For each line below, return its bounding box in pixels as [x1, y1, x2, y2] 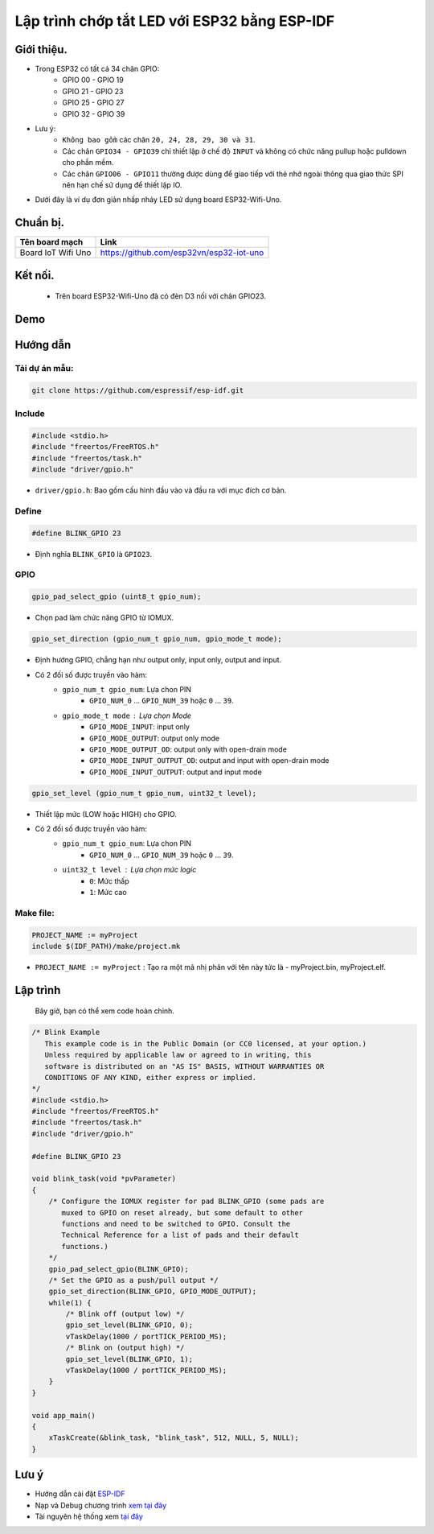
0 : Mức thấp [89, 876, 129, 885]
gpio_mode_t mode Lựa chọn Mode [62, 711, 192, 720]
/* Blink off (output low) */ [65, 1309, 185, 1319]
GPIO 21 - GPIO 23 [62, 86, 124, 96]
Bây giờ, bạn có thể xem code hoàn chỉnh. [35, 1006, 174, 1016]
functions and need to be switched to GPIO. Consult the [61, 1219, 291, 1228]
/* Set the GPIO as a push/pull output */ [48, 1276, 219, 1285]
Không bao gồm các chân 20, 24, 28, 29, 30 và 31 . [62, 135, 256, 145]
